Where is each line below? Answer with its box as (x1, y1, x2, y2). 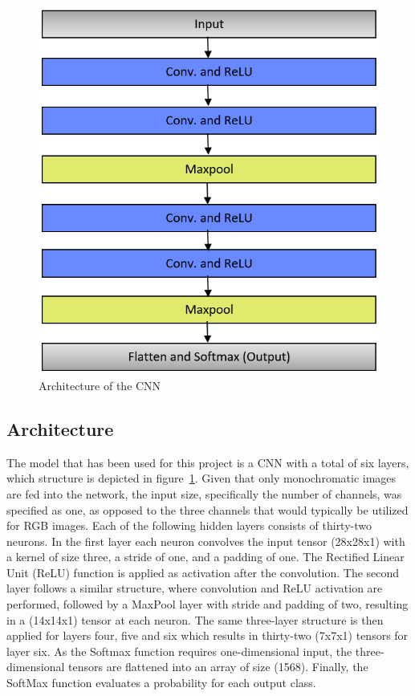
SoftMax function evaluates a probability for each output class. (6, 674, 316, 691)
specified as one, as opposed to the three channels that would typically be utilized (6, 501, 409, 518)
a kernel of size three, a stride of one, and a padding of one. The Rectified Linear (6, 548, 405, 565)
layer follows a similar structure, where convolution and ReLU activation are (6, 580, 383, 596)
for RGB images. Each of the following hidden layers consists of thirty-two (6, 517, 372, 534)
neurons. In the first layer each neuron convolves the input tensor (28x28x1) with (6, 532, 405, 549)
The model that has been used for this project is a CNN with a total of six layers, (6, 454, 409, 470)
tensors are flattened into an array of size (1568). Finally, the (68, 658, 368, 675)
